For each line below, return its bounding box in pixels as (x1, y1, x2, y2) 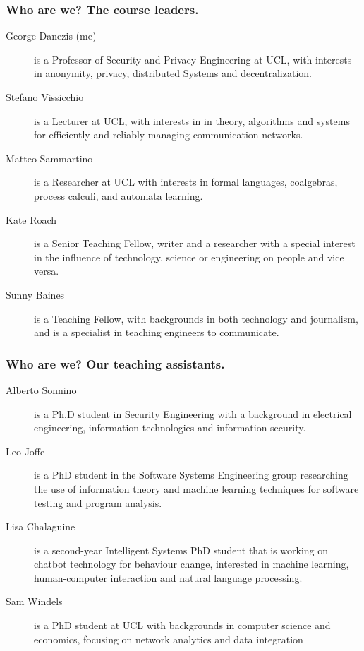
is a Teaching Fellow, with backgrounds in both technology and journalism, (34, 311, 358, 325)
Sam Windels (6, 594, 63, 609)
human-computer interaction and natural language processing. (34, 570, 303, 585)
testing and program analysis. (34, 495, 162, 510)
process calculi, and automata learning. (34, 188, 203, 203)
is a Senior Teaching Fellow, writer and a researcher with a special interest (34, 236, 356, 251)
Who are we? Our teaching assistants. (6, 354, 225, 372)
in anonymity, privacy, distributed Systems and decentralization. (34, 66, 312, 80)
